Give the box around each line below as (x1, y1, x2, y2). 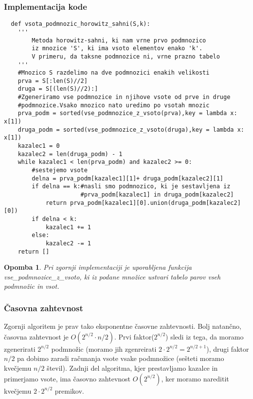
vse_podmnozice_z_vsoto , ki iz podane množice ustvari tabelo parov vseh (4, 271, 221, 281)
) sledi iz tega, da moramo (165, 331, 244, 341)
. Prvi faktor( (114, 331, 154, 341)
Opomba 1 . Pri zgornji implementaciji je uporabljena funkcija (4, 262, 192, 272)
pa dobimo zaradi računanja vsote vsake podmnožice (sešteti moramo (17, 353, 224, 363)
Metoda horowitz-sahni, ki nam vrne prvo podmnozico (32, 37, 206, 44)
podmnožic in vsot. (4, 281, 59, 291)
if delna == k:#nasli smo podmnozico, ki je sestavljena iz (32, 183, 231, 190)
